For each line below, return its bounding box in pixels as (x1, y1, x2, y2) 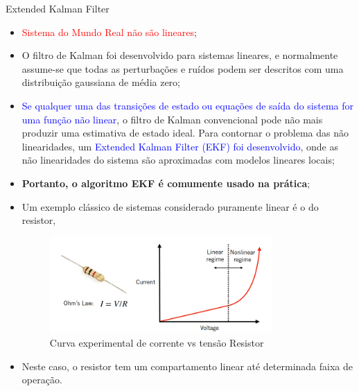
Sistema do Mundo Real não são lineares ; (21, 24, 197, 39)
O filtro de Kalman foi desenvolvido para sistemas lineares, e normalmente (21, 48, 338, 62)
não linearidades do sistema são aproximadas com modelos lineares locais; (21, 153, 335, 167)
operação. (21, 372, 62, 387)
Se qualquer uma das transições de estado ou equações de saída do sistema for (21, 98, 354, 112)
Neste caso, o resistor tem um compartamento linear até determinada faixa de (21, 358, 353, 373)
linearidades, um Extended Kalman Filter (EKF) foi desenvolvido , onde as (21, 139, 338, 153)
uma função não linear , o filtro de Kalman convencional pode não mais (21, 112, 323, 126)
